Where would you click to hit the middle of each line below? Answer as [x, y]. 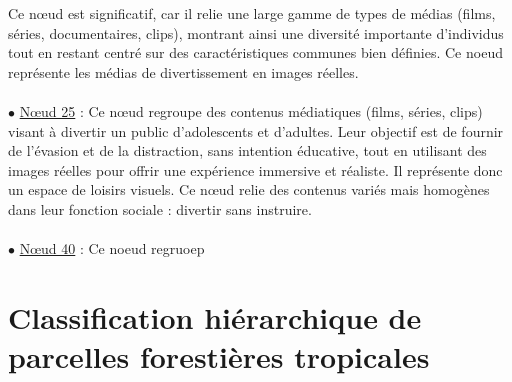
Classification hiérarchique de [215, 316]
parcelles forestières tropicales [219, 356]
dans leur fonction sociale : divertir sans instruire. [160, 208]
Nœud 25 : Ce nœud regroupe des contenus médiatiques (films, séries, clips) [251, 110]
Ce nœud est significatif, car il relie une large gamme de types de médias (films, [252, 13]
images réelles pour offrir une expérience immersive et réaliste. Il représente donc [255, 169]
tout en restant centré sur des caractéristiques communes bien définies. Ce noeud [255, 52]
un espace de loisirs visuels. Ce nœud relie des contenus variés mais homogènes [249, 189]
